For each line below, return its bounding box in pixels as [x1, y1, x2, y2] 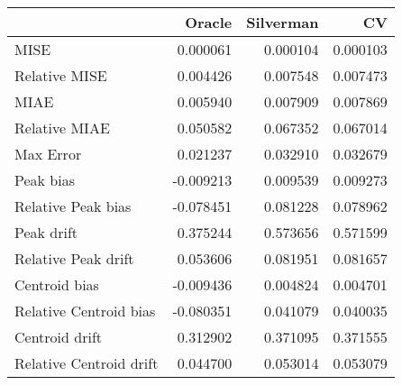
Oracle [185, 12, 233, 32]
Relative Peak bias [14, 196, 132, 216]
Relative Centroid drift [14, 353, 159, 373]
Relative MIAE [14, 117, 110, 138]
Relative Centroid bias [14, 300, 156, 321]
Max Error [14, 143, 82, 164]
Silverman [246, 12, 319, 32]
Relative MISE [14, 65, 107, 86]
